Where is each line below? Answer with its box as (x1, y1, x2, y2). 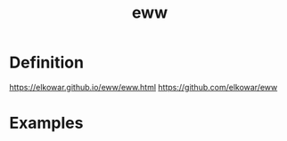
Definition (9, 52, 85, 73)
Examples (9, 114, 84, 133)
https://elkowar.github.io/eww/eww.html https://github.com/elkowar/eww (9, 82, 278, 92)
